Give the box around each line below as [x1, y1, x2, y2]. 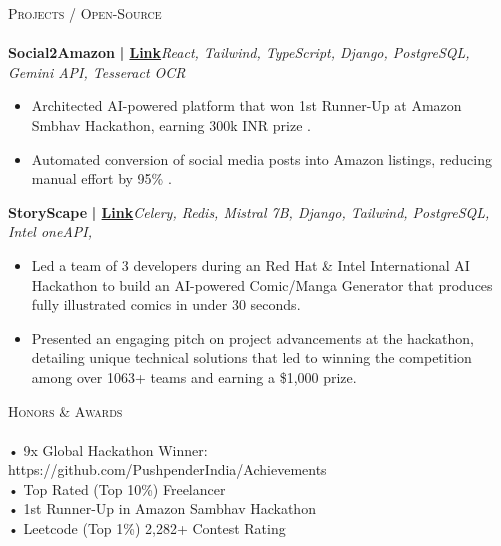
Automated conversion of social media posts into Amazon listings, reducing [31, 148, 492, 169]
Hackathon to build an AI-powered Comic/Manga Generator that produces [31, 274, 493, 295]
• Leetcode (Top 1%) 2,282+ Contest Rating [8, 518, 286, 539]
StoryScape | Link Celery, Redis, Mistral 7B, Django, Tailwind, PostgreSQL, [8, 201, 490, 222]
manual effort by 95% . [31, 168, 172, 189]
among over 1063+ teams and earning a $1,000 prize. [31, 366, 357, 387]
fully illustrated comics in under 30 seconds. [31, 294, 301, 315]
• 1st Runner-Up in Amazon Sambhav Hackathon [8, 498, 316, 519]
